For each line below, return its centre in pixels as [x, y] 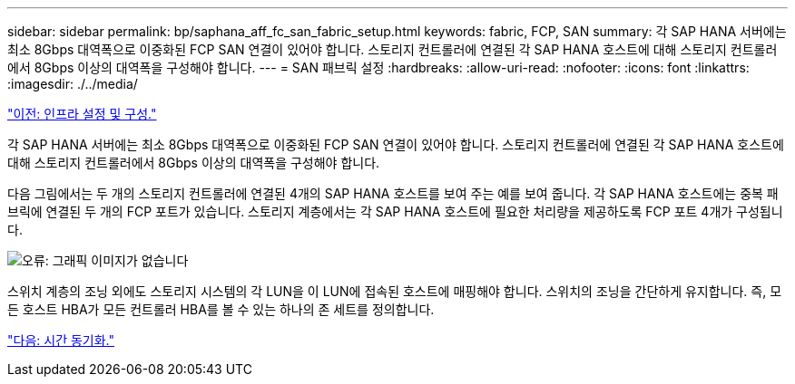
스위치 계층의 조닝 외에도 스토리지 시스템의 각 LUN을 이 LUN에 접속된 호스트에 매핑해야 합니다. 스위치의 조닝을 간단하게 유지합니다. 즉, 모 [395, 291]
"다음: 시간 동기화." [61, 340]
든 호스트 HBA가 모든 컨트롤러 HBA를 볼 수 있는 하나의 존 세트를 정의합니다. [221, 309]
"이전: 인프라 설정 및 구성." [82, 114]
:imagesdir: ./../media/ [73, 84]
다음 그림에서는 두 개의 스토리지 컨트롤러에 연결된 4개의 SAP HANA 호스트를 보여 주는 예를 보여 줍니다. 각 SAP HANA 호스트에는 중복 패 [393, 193]
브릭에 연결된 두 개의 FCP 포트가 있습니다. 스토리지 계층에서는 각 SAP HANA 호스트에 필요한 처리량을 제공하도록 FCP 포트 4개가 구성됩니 [395, 211]
